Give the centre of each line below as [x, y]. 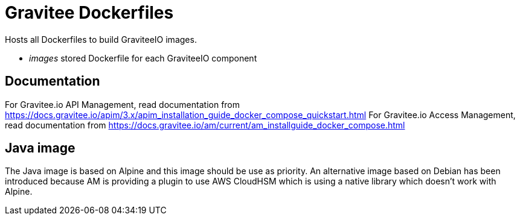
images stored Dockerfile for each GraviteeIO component [143, 58]
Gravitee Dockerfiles [89, 13]
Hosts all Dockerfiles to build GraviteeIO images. [101, 39]
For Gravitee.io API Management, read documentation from [123, 104]
